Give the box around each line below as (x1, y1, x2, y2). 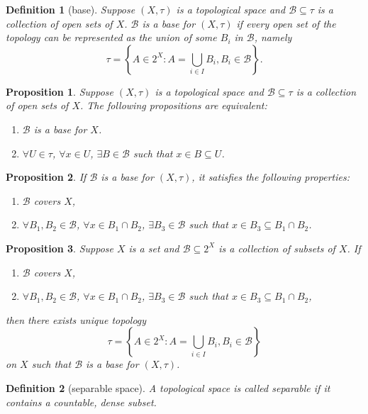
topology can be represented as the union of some (6, 30, 217, 45)
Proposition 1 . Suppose (6, 84, 113, 99)
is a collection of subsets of (218, 240, 335, 255)
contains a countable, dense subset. (6, 394, 157, 409)
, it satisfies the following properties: (191, 169, 350, 184)
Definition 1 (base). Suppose (6, 2, 135, 16)
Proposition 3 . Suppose (6, 240, 113, 255)
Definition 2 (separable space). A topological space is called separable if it (6, 380, 330, 395)
